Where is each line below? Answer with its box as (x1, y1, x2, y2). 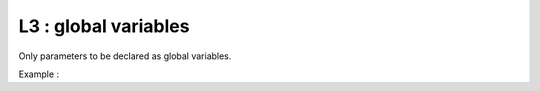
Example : (18, 68, 60, 80)
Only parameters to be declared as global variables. (18, 50, 232, 62)
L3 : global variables (18, 15, 190, 37)
